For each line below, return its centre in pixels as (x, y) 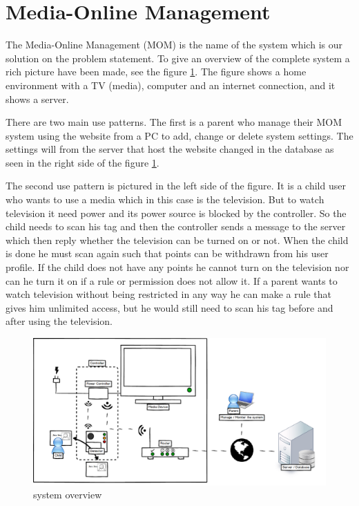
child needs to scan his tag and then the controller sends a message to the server (176, 226)
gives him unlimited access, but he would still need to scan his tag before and (169, 307)
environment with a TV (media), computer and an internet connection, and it (171, 85)
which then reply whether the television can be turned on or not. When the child (177, 240)
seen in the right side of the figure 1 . (83, 162)
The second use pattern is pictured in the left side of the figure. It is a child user (176, 186)
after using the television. (59, 321)
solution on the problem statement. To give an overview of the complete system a (178, 58)
